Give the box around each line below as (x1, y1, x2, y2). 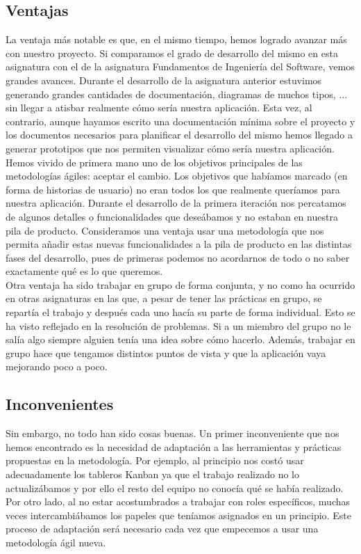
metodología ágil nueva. (6, 535, 106, 549)
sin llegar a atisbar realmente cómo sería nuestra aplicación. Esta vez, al (6, 100, 312, 115)
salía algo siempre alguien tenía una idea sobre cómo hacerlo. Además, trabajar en (6, 332, 355, 347)
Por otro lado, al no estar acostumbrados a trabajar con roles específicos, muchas (6, 494, 351, 509)
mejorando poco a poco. (6, 359, 108, 374)
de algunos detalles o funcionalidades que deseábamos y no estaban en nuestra (6, 209, 338, 223)
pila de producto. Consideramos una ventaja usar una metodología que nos (6, 223, 324, 237)
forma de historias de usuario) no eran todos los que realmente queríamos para (6, 182, 340, 196)
